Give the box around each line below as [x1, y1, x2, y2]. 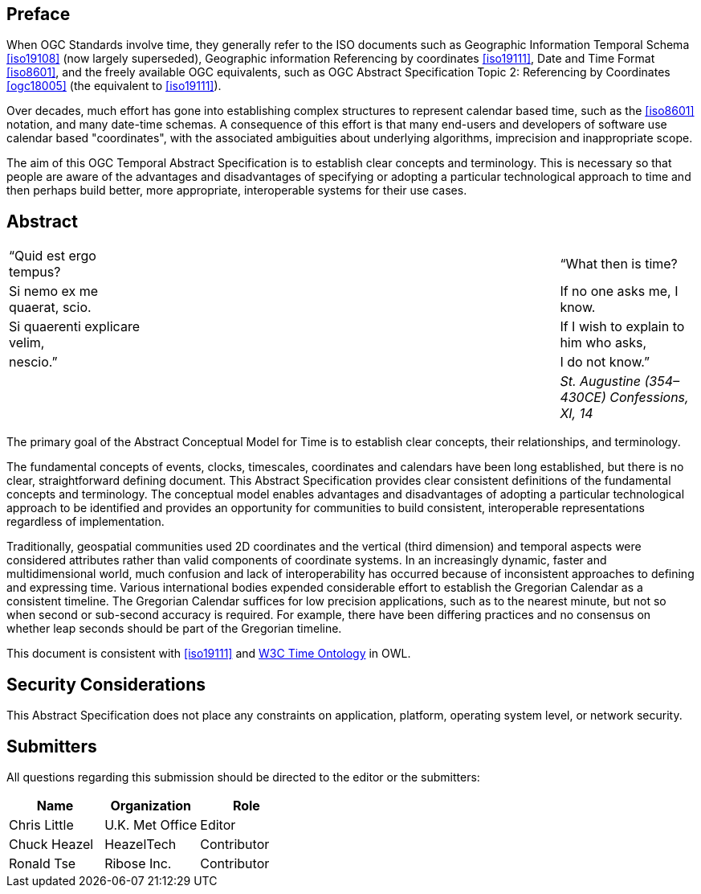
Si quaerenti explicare [9, 318, 140, 335]
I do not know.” [560, 354, 650, 371]
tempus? [9, 264, 61, 281]
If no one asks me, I [560, 283, 679, 300]
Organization [110, 797, 191, 814]
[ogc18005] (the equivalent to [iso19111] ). [6, 79, 222, 93]
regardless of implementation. [6, 515, 165, 529]
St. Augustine [560, 373, 642, 390]
